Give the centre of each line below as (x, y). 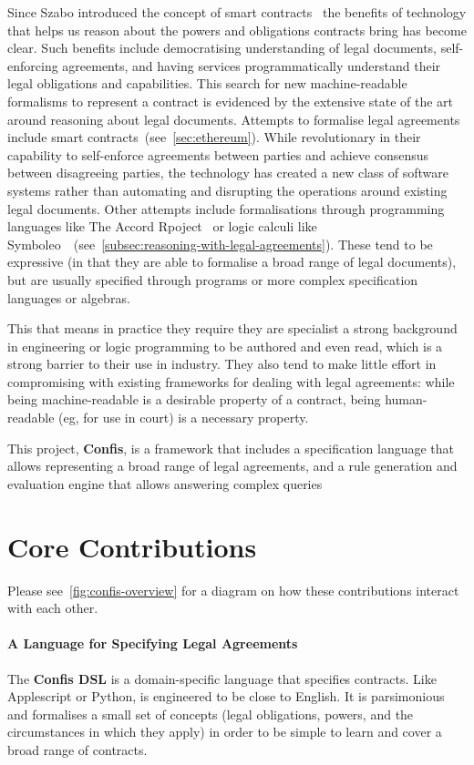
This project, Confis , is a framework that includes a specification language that (231, 448)
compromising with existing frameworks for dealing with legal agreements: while (231, 381)
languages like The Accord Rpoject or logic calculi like (162, 226)
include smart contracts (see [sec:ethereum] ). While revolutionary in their (214, 137)
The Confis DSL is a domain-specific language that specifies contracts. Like (222, 678)
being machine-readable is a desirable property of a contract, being (194, 399)
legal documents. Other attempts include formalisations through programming (226, 208)
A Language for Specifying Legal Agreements (153, 643)
